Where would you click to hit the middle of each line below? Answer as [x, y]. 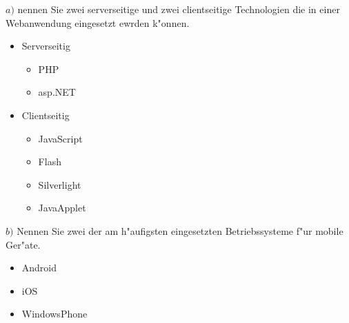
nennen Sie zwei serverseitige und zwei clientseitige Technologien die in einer [179, 9]
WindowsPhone [54, 314]
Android [39, 268]
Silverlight [60, 184]
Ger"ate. [23, 244]
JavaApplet [62, 208]
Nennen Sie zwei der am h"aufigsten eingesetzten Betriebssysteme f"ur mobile [180, 230]
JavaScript [60, 138]
